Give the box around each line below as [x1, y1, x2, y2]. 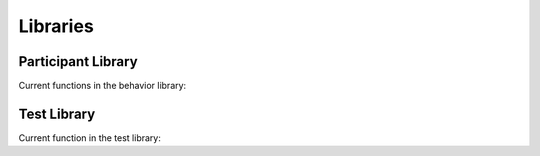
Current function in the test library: [18, 131, 162, 144]
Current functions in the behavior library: [18, 80, 187, 92]
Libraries [18, 15, 94, 37]
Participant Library [18, 53, 139, 70]
